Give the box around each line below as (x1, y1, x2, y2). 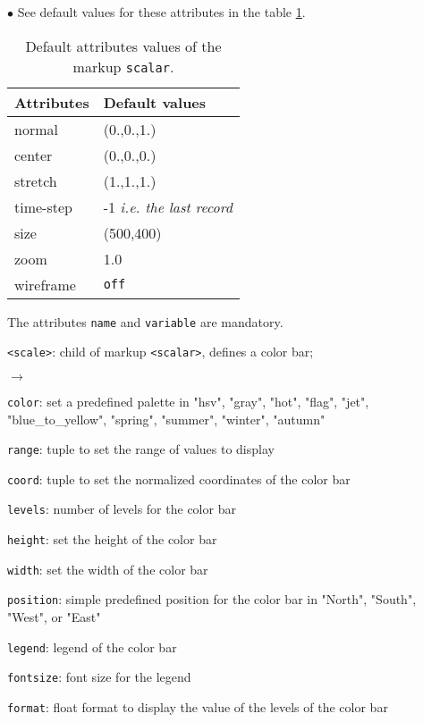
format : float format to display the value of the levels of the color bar (7, 698, 388, 716)
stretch (14, 170, 57, 191)
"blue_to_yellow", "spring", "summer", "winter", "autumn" (7, 409, 326, 428)
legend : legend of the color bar (7, 637, 177, 656)
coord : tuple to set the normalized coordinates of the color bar (7, 469, 351, 488)
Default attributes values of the (25, 35, 222, 56)
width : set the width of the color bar (7, 559, 208, 578)
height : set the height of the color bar (7, 530, 217, 549)
